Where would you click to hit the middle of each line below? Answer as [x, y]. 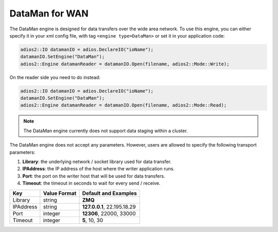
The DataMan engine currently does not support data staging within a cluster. [106, 131]
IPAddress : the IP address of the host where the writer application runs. [99, 169]
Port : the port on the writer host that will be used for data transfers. [94, 176]
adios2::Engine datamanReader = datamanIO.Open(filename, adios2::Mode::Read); [124, 105]
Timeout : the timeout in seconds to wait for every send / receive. [91, 183]
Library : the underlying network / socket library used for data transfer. [97, 162]
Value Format [60, 193]
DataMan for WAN [49, 13]
